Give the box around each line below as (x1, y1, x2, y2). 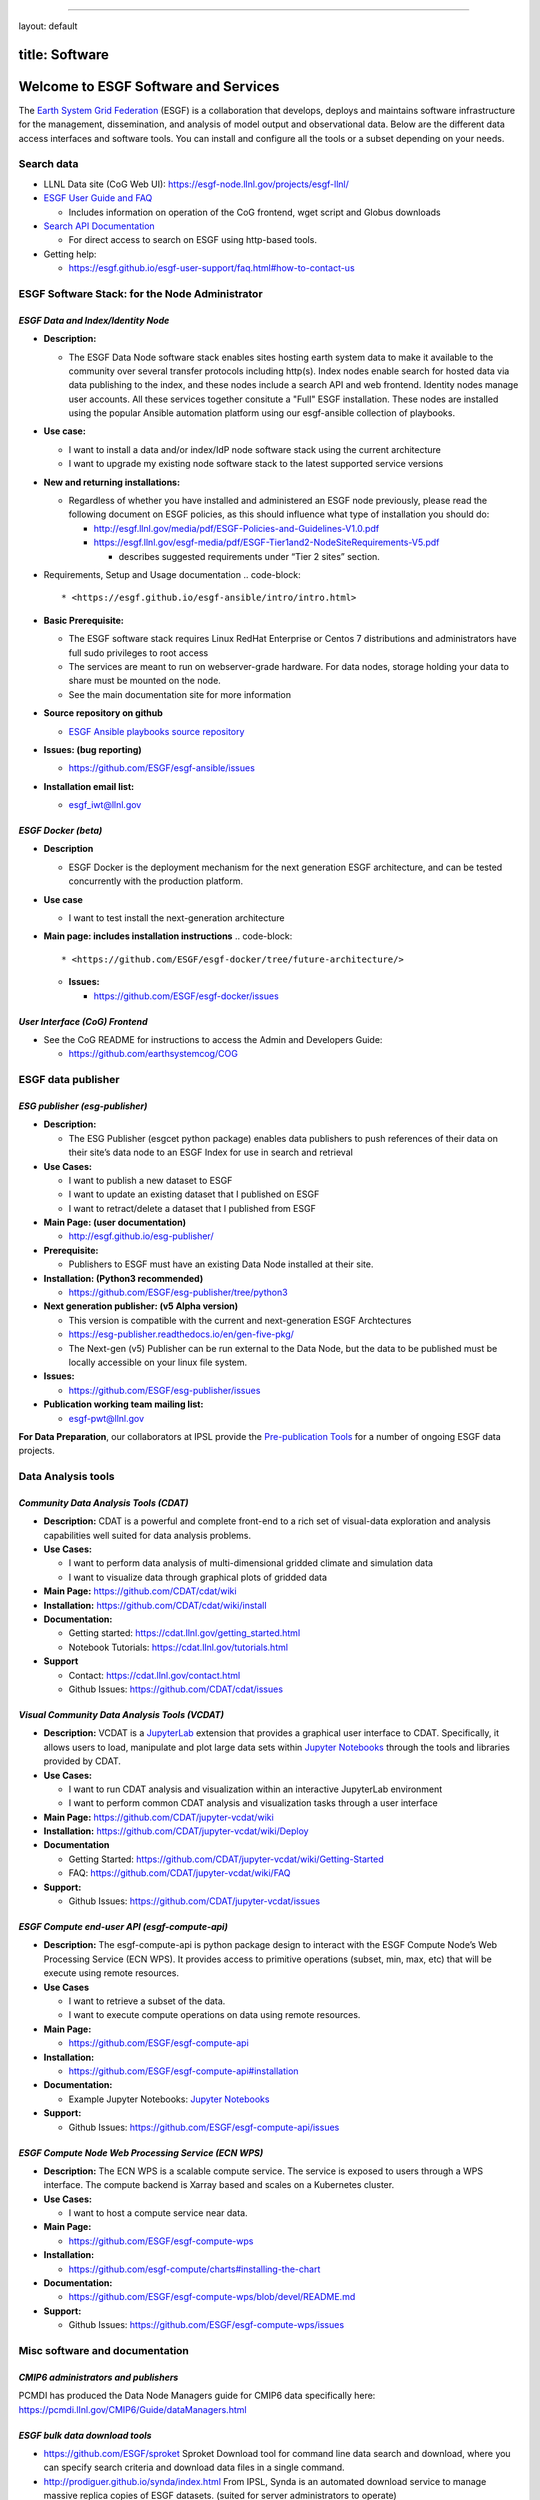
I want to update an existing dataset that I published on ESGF (68, 1188, 320, 1200)
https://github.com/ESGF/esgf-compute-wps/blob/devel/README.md (68, 2291, 356, 2303)
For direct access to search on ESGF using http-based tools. (68, 234, 317, 246)
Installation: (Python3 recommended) (43, 1272, 204, 1284)
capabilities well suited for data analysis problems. (43, 1529, 252, 1541)
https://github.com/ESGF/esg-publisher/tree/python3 (68, 1286, 289, 1299)
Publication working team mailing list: (43, 1398, 204, 1410)
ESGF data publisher (18, 1073, 120, 1087)
